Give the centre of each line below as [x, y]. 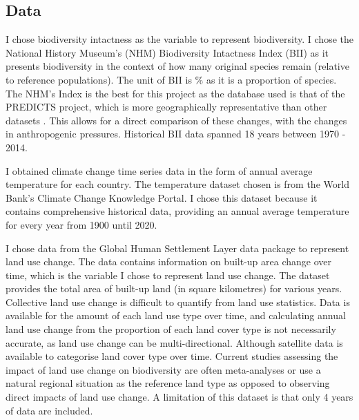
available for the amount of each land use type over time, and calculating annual [176, 315]
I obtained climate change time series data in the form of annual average [159, 170]
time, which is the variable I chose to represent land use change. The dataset [168, 275]
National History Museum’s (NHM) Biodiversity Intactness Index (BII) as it [167, 52]
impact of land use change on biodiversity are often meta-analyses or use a [163, 369]
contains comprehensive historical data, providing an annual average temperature [177, 211]
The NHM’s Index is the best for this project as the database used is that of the [175, 93]
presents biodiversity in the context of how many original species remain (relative [177, 66]
